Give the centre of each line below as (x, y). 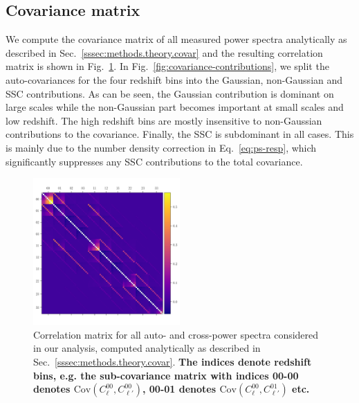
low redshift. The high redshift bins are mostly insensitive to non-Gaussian (164, 120)
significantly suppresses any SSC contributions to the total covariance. (154, 161)
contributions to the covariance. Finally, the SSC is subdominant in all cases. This (180, 134)
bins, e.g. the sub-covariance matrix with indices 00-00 (166, 375)
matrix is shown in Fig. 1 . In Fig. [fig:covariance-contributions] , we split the (167, 66)
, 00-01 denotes (179, 389)
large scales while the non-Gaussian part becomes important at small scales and (175, 107)
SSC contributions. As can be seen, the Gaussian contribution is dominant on (170, 93)
